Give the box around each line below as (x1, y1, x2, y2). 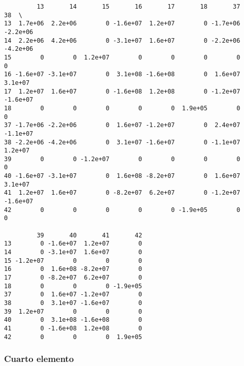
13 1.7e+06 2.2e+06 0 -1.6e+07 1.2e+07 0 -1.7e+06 (4, 20, 240, 27)
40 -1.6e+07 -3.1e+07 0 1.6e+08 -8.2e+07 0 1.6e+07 (4, 172, 240, 180)
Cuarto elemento (4, 352, 74, 365)
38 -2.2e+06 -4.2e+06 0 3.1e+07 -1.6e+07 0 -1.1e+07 (4, 138, 240, 146)
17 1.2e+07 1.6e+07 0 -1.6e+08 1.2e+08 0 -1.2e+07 (4, 87, 240, 95)
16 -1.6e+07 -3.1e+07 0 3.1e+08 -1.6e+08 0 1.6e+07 (4, 71, 240, 78)
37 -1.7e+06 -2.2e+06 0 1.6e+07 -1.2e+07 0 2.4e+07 (4, 121, 240, 129)
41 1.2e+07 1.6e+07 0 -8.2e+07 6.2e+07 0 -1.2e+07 (4, 189, 240, 197)
